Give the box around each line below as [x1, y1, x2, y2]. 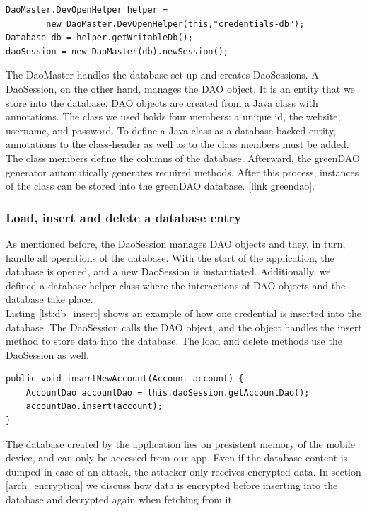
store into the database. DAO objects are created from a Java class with [6, 95, 318, 110]
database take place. [6, 292, 93, 306]
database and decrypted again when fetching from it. [6, 492, 235, 507]
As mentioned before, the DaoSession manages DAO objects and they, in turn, [6, 236, 346, 251]
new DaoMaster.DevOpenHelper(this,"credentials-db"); [46, 18, 305, 29]
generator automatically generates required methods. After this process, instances [6, 164, 359, 179]
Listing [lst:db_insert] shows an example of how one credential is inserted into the [6, 305, 361, 320]
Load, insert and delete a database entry [6, 208, 242, 226]
